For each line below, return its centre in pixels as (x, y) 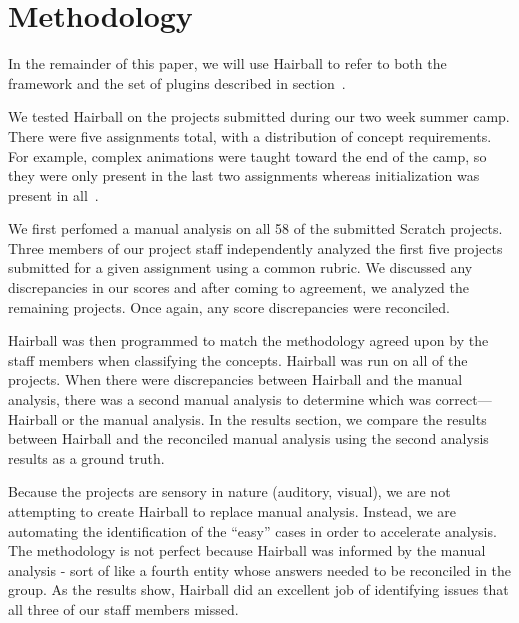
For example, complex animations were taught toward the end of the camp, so (247, 155)
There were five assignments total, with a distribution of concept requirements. (250, 135)
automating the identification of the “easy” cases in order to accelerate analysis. (252, 530)
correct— (463, 399)
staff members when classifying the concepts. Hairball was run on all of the (238, 359)
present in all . (53, 194)
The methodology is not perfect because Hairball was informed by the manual (247, 550)
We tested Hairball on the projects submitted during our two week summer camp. (259, 116)
